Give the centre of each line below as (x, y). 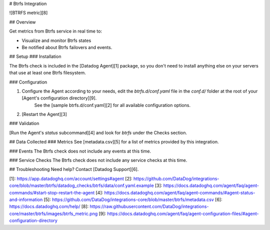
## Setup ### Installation (35, 56)
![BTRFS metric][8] (28, 13)
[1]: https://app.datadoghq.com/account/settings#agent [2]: (71, 178)
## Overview (22, 22)
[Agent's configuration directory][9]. (59, 98)
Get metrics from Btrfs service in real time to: (56, 31)
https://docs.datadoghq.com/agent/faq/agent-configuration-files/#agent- (183, 213)
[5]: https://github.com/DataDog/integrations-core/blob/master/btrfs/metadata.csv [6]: (133, 199)
